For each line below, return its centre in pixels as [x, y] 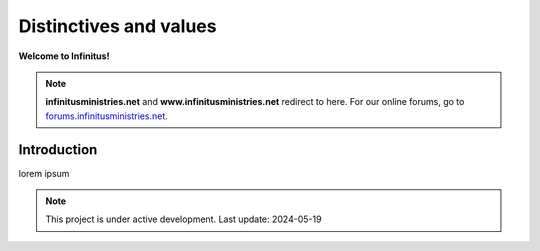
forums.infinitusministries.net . [107, 116]
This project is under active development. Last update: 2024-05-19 [183, 219]
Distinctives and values [117, 26]
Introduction [58, 149]
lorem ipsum [44, 173]
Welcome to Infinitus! [64, 56]
